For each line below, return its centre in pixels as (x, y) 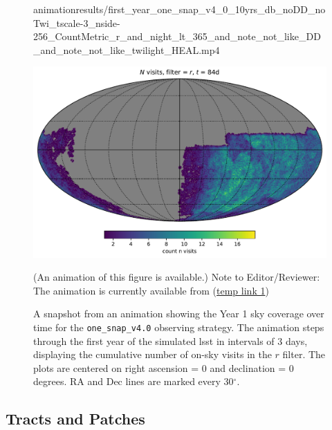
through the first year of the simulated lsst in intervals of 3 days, (170, 340)
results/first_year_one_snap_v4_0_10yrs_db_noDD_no (201, 9)
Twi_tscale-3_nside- (77, 22)
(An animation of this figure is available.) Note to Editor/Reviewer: (177, 277)
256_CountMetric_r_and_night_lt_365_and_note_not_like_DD (177, 36)
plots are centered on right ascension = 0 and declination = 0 (164, 367)
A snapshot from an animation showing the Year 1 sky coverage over (179, 314)
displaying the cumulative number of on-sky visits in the (153, 354)
